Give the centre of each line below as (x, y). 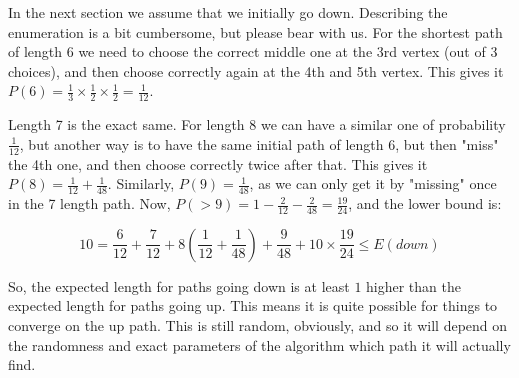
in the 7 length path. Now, (89, 203)
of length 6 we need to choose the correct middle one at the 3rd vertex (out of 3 (253, 51)
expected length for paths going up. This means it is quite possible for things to (253, 305)
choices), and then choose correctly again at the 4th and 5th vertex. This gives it (256, 70)
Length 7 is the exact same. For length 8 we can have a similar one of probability (257, 124)
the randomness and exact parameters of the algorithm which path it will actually (259, 344)
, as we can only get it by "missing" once (373, 183)
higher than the (413, 285)
